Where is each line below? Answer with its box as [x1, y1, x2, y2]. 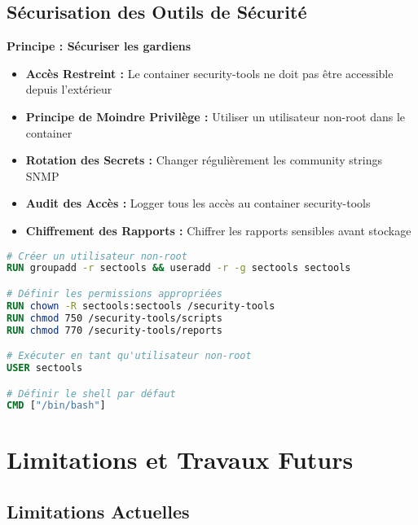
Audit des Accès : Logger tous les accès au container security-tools [25, 195, 371, 212]
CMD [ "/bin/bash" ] [7, 400, 106, 412]
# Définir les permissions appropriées [7, 287, 222, 300]
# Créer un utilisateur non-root [7, 250, 187, 262]
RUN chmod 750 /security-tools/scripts [7, 312, 222, 324]
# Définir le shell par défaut [7, 387, 176, 400]
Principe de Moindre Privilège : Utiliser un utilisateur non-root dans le [25, 107, 406, 125]
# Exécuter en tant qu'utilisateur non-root [7, 350, 252, 362]
